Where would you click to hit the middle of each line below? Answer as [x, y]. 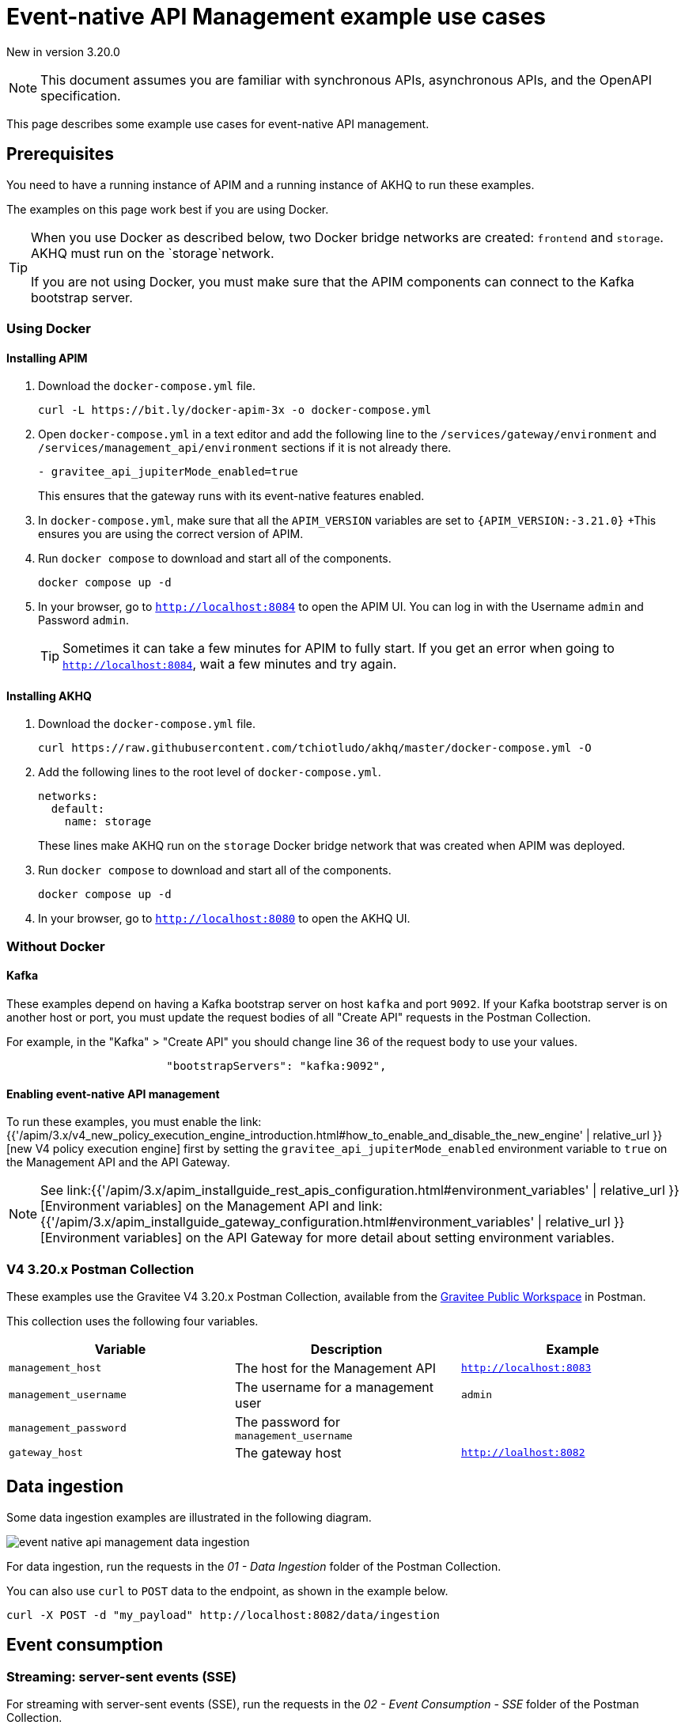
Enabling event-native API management [113, 1094]
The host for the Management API [335, 1368]
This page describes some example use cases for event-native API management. [218, 123]
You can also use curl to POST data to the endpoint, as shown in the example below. [227, 1590]
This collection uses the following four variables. [132, 1321]
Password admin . [83, 620]
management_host [55, 1368]
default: [78, 809]
